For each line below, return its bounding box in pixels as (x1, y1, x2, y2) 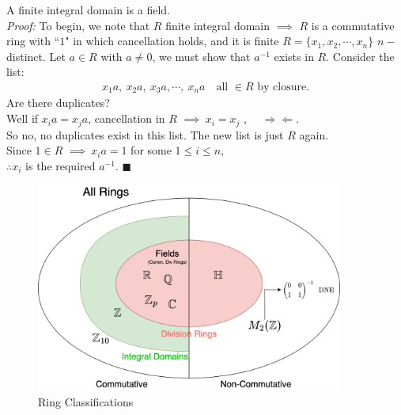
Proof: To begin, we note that (6, 17, 150, 33)
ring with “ (6, 32, 60, 49)
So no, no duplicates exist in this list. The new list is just (6, 126, 284, 143)
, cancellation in (88, 110, 165, 127)
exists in (274, 48, 314, 64)
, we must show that (152, 48, 251, 64)
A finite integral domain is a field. (6, 2, 171, 17)
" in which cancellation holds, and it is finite (65, 32, 279, 49)
